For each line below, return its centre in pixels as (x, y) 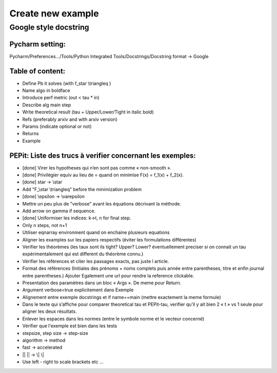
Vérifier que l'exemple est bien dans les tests (70, 326)
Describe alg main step (47, 105)
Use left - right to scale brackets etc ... (63, 362)
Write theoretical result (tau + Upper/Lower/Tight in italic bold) (88, 112)
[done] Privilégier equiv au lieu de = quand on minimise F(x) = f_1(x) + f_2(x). (103, 175)
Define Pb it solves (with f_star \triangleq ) (67, 83)
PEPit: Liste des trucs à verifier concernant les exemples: (103, 155)
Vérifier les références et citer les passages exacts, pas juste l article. (96, 261)
